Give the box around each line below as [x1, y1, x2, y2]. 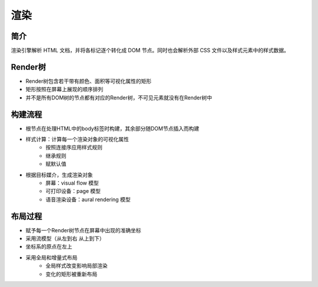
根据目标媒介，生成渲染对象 [25, 171, 93, 178]
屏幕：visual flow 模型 [45, 179, 100, 186]
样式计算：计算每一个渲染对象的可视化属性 [25, 136, 129, 143]
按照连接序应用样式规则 [45, 144, 102, 151]
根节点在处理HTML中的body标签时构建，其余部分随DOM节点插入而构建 [25, 125, 200, 132]
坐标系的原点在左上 [25, 243, 72, 250]
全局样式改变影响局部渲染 [45, 262, 108, 269]
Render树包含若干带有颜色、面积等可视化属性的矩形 [25, 77, 152, 85]
